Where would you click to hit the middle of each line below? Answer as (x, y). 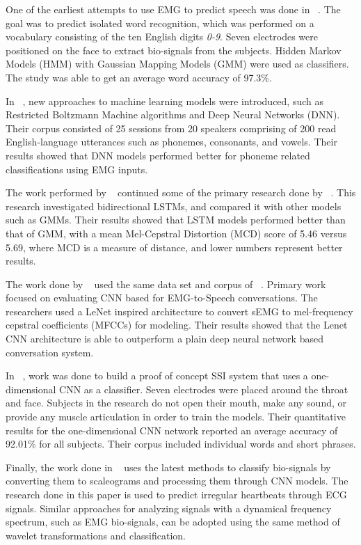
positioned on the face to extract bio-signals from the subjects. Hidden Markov (174, 50)
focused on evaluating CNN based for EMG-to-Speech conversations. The (162, 298)
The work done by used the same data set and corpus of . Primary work (166, 284)
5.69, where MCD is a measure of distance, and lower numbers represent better (174, 247)
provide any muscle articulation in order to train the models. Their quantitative (176, 417)
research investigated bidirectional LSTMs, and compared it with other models (174, 206)
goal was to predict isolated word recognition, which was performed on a (160, 23)
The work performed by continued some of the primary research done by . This (181, 192)
